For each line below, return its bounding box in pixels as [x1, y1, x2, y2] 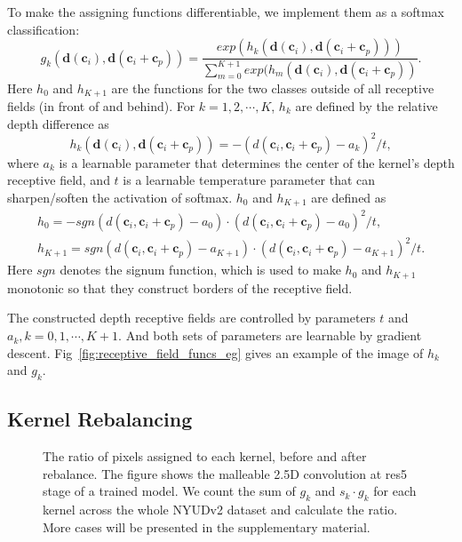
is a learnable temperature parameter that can [123, 171, 376, 189]
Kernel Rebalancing [7, 405, 193, 433]
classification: [7, 20, 80, 38]
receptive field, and [7, 171, 110, 189]
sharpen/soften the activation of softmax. [7, 187, 233, 206]
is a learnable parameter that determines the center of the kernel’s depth [59, 153, 455, 171]
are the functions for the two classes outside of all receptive [111, 78, 434, 97]
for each [373, 482, 417, 500]
